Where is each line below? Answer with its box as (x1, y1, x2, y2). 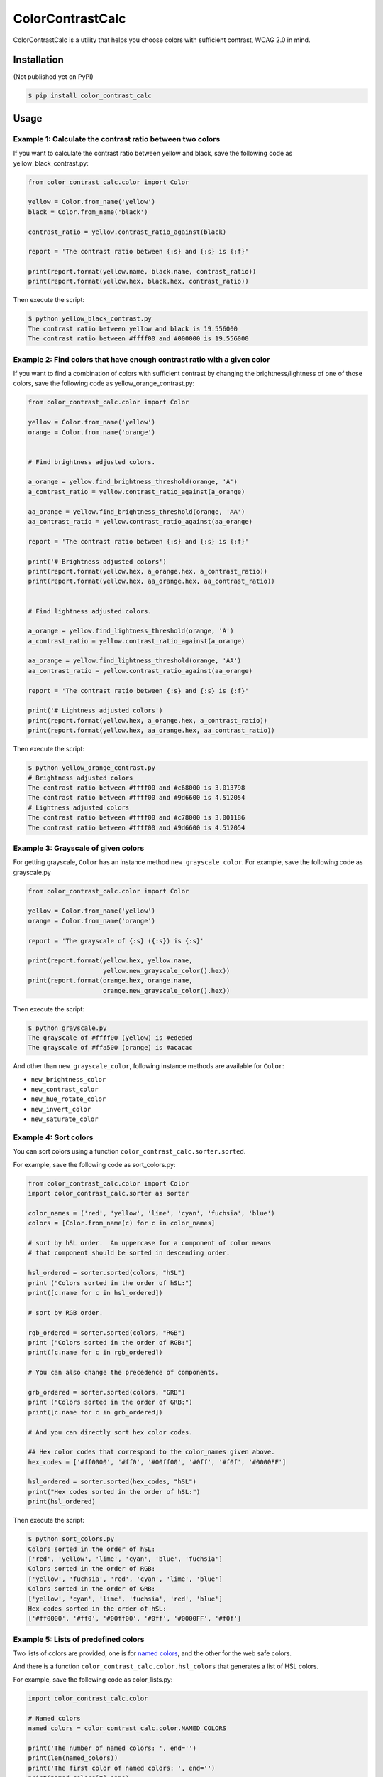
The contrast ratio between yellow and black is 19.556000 (28, 324, 238, 333)
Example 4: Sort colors (13, 1132, 94, 1142)
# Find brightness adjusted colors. (28, 458, 156, 466)
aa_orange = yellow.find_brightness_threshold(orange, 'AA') (28, 508, 245, 515)
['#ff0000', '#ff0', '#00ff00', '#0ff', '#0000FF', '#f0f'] (28, 1614, 242, 1623)
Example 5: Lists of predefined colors (13, 1634, 145, 1644)
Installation (13, 54, 64, 66)
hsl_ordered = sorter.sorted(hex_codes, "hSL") (28, 1478, 196, 1486)
